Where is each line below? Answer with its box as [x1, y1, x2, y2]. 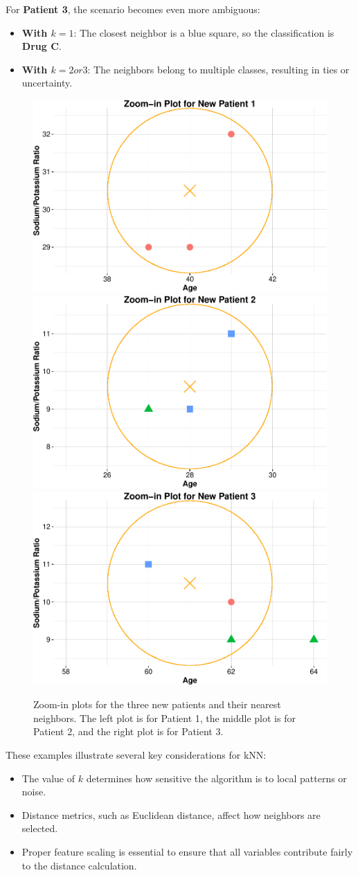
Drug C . [21, 39, 62, 53]
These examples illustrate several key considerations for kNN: [6, 747, 267, 761]
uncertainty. [21, 75, 73, 90]
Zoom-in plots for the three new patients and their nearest [33, 697, 281, 712]
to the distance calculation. [21, 858, 137, 872]
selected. [21, 821, 58, 836]
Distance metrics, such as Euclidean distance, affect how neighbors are [21, 807, 321, 822]
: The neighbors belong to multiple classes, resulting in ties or [87, 62, 350, 76]
